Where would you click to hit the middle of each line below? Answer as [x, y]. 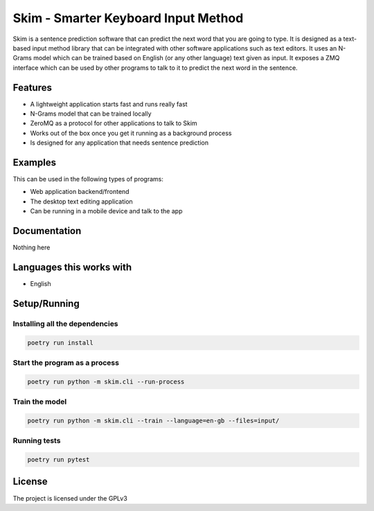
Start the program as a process [66, 362]
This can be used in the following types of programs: [88, 179]
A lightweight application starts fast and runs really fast [109, 104]
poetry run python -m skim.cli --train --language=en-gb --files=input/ [153, 420]
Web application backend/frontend [80, 192]
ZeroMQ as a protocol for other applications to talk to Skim [114, 123]
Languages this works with [72, 267]
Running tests [37, 441]
